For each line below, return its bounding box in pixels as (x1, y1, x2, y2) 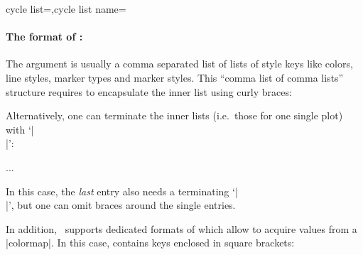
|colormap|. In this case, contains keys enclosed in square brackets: (6, 235, 295, 250)
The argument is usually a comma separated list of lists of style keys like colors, (6, 56, 353, 71)
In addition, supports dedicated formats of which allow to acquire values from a (6, 221, 357, 236)
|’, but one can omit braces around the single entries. (6, 197, 236, 212)
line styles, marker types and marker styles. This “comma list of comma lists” (6, 70, 344, 85)
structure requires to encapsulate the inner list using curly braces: (6, 84, 292, 99)
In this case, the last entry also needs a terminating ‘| (6, 183, 238, 198)
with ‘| (6, 121, 34, 136)
